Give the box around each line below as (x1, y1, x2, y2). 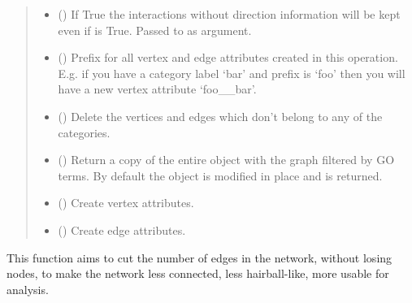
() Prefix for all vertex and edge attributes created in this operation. (58, 49, 398, 66)
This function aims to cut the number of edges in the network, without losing (7, 249, 392, 266)
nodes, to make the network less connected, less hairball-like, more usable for (7, 265, 389, 282)
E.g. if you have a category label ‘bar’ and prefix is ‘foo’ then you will (58, 64, 405, 81)
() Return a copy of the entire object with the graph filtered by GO (58, 151, 395, 168)
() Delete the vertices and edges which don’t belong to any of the (58, 107, 383, 124)
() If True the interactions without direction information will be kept (58, 6, 401, 22)
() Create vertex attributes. (58, 194, 194, 211)
